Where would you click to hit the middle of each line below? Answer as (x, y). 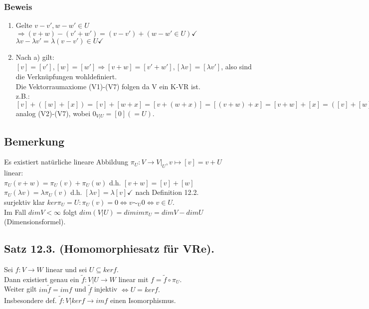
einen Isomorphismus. (143, 300)
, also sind (236, 67)
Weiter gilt (20, 289)
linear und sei (66, 269)
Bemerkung (34, 141)
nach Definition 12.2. (167, 192)
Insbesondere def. (30, 300)
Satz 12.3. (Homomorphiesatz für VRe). (109, 248)
